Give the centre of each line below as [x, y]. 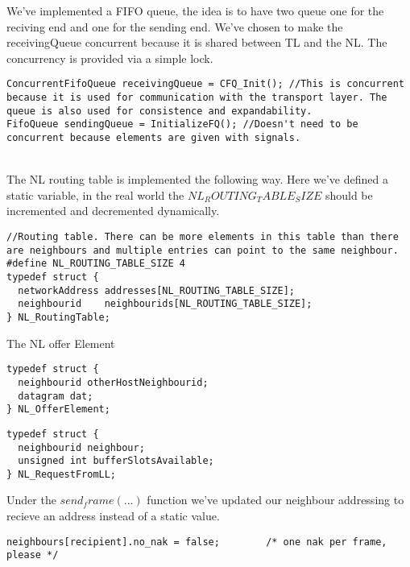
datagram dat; [56, 396]
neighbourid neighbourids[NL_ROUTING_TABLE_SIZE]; [165, 304]
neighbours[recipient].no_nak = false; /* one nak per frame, [197, 542]
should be [349, 195]
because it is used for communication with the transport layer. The [197, 98]
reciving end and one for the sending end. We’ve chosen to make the [175, 26]
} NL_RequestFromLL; [62, 474]
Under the [31, 500]
